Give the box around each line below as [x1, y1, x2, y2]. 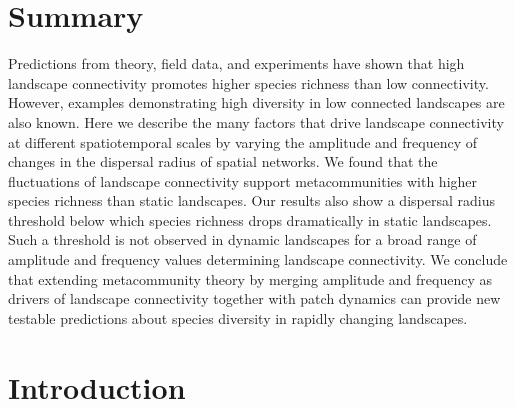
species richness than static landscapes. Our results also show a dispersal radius [8, 190, 495, 211]
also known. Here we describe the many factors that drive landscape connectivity [8, 111, 504, 132]
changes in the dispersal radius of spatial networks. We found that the [8, 151, 438, 172]
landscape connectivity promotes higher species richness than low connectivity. [8, 72, 489, 93]
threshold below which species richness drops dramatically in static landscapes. [8, 209, 492, 230]
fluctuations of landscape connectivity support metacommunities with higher [8, 170, 478, 191]
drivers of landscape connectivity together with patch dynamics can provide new [8, 288, 501, 309]
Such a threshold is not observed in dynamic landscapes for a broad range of [8, 229, 477, 250]
